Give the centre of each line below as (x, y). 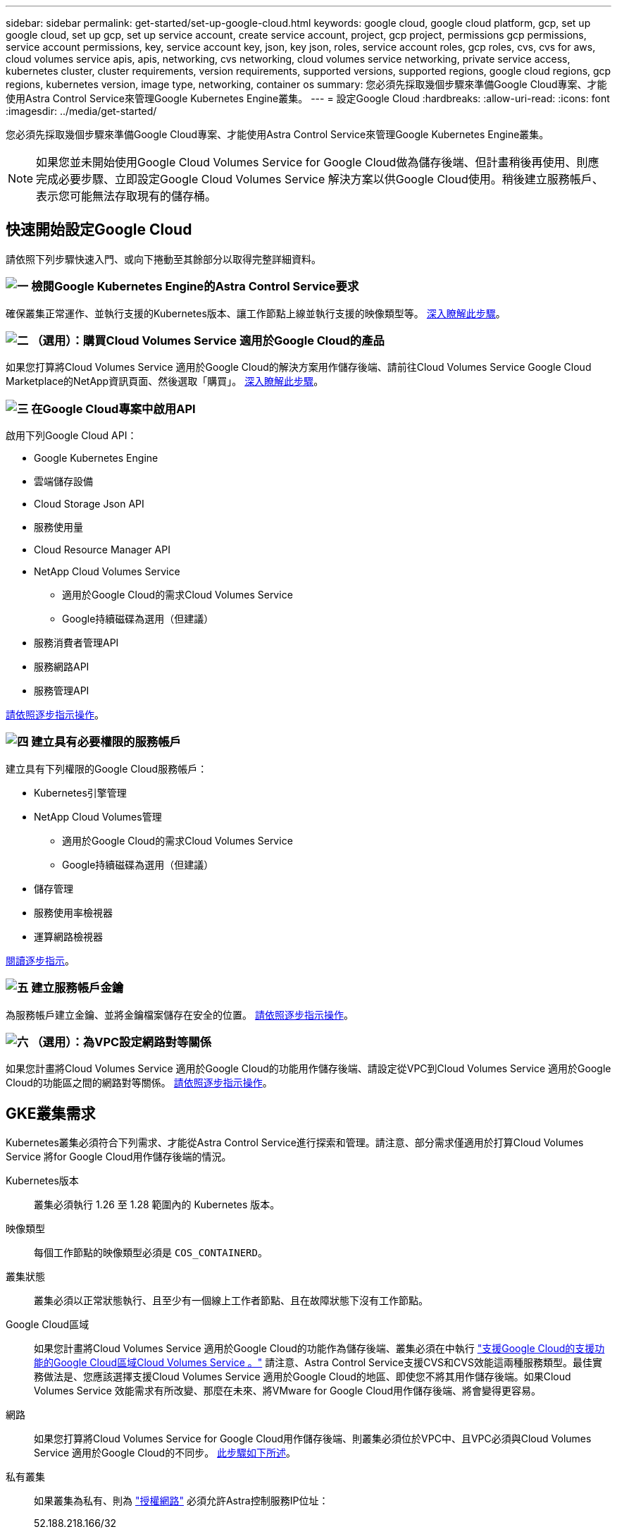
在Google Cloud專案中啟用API (113, 409)
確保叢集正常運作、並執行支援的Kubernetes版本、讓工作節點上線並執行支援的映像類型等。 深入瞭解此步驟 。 (256, 313)
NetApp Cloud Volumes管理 (98, 816)
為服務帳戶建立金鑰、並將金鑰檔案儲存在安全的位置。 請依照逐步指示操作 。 (180, 1014)
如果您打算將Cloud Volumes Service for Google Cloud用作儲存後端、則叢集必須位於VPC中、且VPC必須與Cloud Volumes (313, 1439)
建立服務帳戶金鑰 (77, 988)
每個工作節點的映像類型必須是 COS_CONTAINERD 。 (151, 1253)
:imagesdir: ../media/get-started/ (81, 111)
